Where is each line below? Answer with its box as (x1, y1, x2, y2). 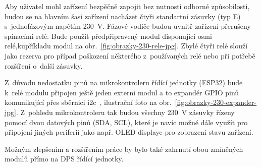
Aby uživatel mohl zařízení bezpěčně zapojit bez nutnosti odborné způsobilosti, (5, 1, 250, 11)
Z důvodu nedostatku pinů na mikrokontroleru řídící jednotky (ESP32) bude (5, 77, 243, 88)
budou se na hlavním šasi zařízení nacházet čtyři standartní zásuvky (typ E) (5, 11, 241, 21)
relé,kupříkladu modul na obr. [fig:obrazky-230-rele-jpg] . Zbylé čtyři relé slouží (5, 40, 248, 51)
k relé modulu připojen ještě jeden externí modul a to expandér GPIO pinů (5, 87, 239, 97)
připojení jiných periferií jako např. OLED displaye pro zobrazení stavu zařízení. (5, 127, 253, 137)
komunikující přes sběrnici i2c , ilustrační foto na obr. (5, 97, 172, 107)
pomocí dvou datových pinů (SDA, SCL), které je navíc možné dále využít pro (5, 117, 248, 127)
